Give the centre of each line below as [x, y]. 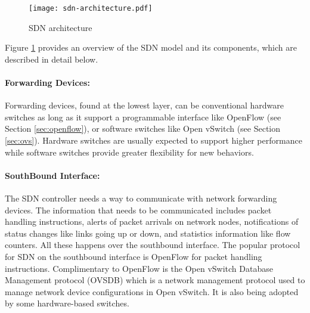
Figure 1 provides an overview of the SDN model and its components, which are [151, 47]
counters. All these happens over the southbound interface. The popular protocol [153, 245]
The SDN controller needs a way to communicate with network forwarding [141, 198]
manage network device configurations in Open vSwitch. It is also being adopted [152, 291]
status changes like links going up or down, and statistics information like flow [148, 233]
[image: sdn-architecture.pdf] [91, 8]
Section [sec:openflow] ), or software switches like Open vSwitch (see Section [143, 128]
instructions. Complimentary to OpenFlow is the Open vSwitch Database [139, 268]
